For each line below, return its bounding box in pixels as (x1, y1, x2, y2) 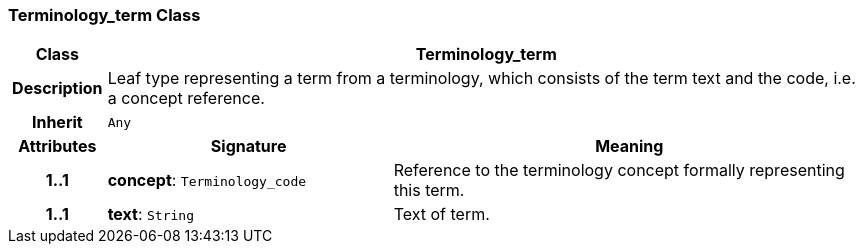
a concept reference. (107, 88, 265, 109)
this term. (393, 180, 465, 201)
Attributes (18, 136, 97, 157)
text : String (107, 204, 195, 225)
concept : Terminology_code (107, 170, 307, 191)
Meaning (595, 136, 664, 157)
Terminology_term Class (8, 5, 201, 25)
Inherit (31, 112, 83, 133)
